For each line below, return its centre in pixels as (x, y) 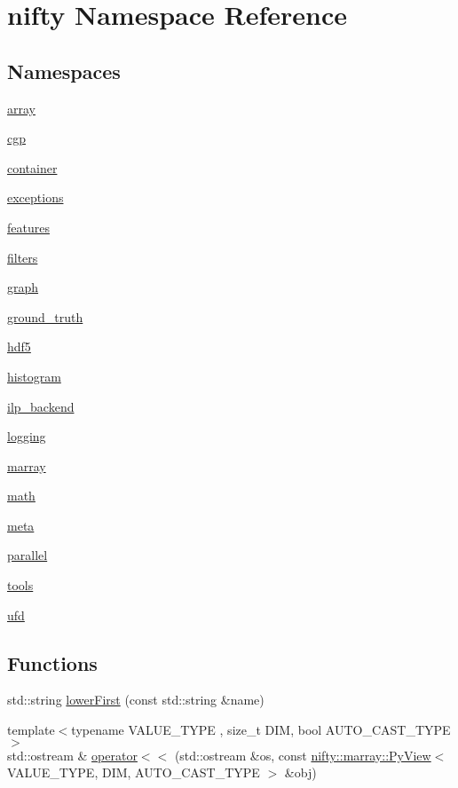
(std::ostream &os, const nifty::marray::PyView (303, 755)
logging (27, 436)
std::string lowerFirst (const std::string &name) (136, 700)
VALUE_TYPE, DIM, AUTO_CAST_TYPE (134, 772)
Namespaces (64, 71)
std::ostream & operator (72, 755)
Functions (52, 662)
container (32, 167)
